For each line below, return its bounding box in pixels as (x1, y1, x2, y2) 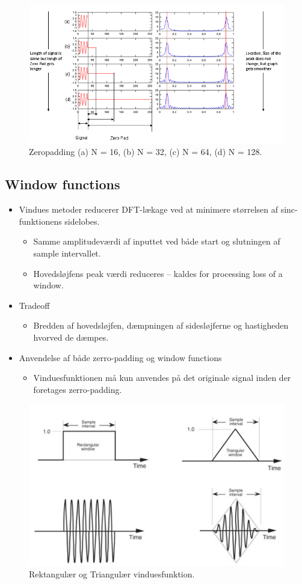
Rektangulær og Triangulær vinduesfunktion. (29, 568, 195, 580)
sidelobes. (64, 214, 100, 227)
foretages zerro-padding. (33, 383, 122, 395)
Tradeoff (19, 299, 50, 311)
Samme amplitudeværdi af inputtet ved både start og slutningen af (33, 235, 280, 248)
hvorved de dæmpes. (33, 330, 109, 343)
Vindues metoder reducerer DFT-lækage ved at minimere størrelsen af (19, 203, 278, 216)
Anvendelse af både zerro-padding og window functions (19, 351, 222, 363)
